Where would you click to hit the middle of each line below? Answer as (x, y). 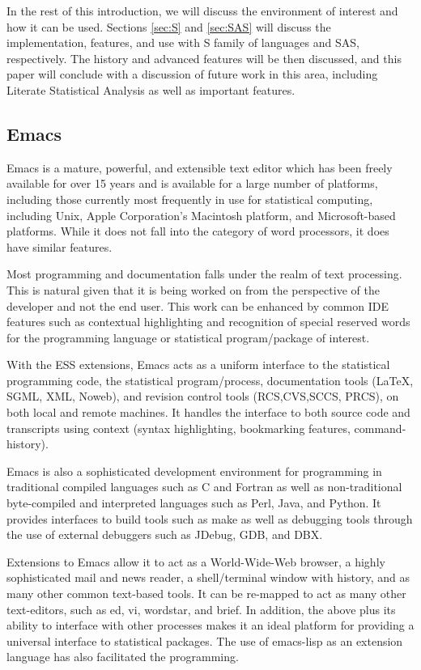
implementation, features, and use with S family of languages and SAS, (183, 42)
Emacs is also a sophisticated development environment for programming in (194, 471)
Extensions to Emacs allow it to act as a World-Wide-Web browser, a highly (196, 561)
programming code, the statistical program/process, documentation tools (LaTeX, (210, 380)
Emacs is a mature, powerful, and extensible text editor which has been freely (200, 167)
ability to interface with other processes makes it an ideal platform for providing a (210, 625)
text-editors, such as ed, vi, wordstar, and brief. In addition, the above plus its (201, 609)
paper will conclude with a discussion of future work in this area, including (192, 74)
